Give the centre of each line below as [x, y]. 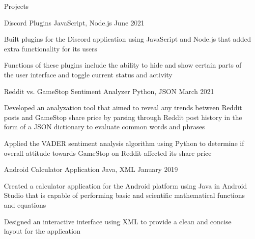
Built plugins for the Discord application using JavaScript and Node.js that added [127, 39]
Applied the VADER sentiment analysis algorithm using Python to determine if [124, 143]
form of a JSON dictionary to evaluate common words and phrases [104, 127]
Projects [16, 6]
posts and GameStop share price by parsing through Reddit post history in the [123, 117]
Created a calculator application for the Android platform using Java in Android [126, 185]
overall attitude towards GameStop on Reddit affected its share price [108, 153]
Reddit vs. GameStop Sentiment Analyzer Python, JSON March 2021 [109, 91]
